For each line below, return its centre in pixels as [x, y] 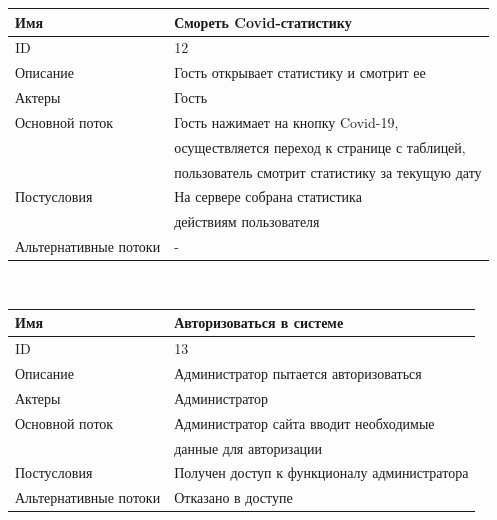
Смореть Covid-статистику [263, 21]
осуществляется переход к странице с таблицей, [320, 146]
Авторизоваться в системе [259, 322]
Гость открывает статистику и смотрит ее [300, 72]
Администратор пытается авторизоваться [298, 372]
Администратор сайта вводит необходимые [304, 422]
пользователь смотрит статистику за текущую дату [328, 171]
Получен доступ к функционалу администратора [321, 472]
